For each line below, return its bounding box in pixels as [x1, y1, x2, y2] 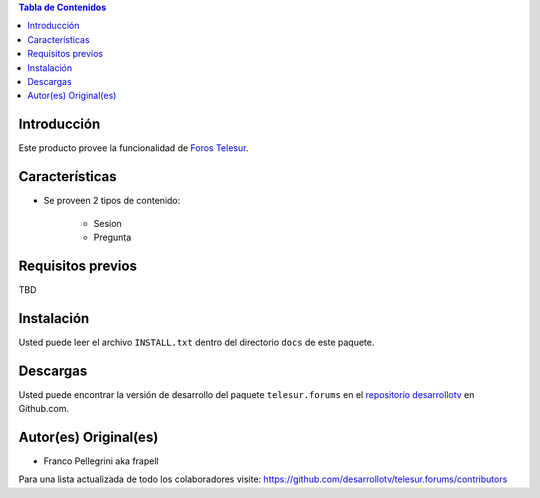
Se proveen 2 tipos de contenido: [43, 195, 181, 207]
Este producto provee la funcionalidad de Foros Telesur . [18, 142, 249, 154]
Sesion [93, 217, 122, 229]
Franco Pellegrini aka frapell [43, 455, 159, 467]
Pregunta [93, 231, 132, 243]
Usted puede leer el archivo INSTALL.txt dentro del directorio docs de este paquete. [18, 336, 375, 348]
